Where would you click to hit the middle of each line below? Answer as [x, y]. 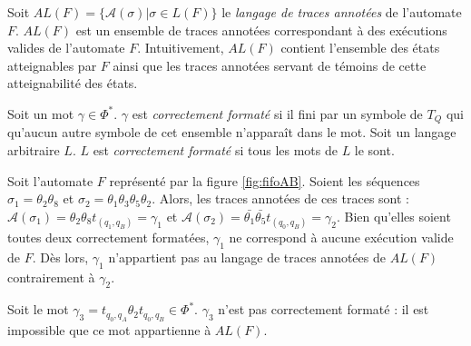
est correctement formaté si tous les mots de [215, 150]
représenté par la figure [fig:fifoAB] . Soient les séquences [265, 180]
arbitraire [34, 150]
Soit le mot [38, 309]
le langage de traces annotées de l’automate [342, 12]
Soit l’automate [50, 180]
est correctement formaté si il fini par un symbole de [277, 113]
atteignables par [52, 65]
